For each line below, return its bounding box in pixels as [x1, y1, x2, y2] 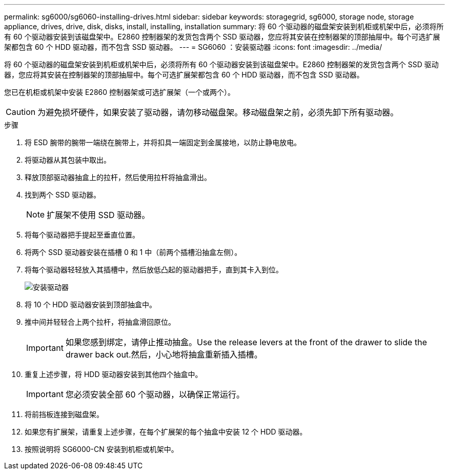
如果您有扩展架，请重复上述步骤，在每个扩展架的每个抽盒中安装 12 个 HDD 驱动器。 [25, 427, 307, 436]
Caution [6, 107, 36, 117]
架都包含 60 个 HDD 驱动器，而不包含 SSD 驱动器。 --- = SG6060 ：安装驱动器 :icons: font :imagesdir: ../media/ [4, 43, 382, 51]
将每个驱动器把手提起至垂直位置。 [25, 230, 139, 239]
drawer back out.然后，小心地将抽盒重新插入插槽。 [65, 349, 262, 360]
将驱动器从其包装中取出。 [25, 155, 111, 164]
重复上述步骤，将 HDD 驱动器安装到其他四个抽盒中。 [25, 370, 202, 379]
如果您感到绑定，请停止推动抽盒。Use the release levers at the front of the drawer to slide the [65, 337, 427, 347]
